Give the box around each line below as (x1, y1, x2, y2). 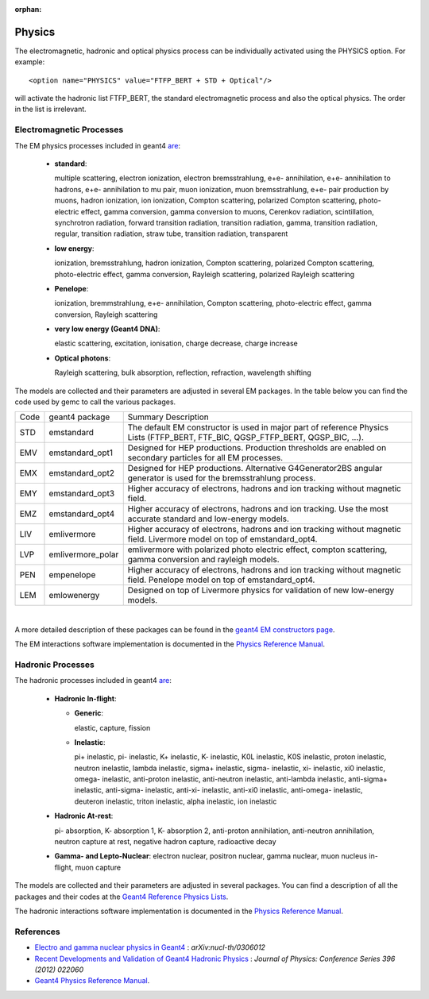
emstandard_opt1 (48, 447, 113, 458)
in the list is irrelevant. (14, 104, 87, 114)
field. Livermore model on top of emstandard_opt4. (127, 534, 318, 545)
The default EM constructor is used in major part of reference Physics (127, 422, 389, 433)
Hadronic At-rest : (54, 811, 114, 821)
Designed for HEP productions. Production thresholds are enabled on (127, 442, 387, 453)
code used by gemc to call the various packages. (14, 397, 176, 407)
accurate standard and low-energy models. (127, 513, 290, 524)
